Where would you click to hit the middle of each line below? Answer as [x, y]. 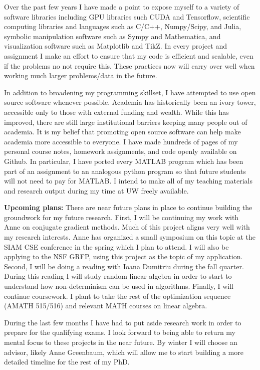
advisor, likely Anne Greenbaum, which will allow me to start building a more [124, 352]
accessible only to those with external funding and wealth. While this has [116, 112]
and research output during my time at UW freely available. [96, 190]
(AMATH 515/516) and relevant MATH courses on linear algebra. [106, 306]
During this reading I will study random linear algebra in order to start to [118, 276]
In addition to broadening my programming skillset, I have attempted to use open [130, 92]
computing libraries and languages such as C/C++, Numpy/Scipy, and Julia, [123, 26]
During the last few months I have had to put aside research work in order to [123, 322]
